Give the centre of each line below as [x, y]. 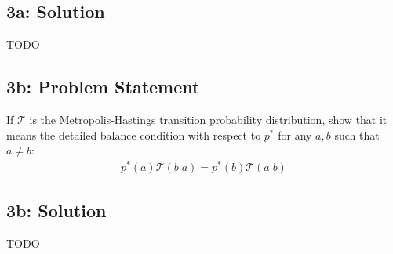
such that [357, 134]
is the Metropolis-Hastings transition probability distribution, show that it [208, 119]
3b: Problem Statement [103, 87]
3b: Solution [56, 210]
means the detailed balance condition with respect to [134, 134]
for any [295, 134]
